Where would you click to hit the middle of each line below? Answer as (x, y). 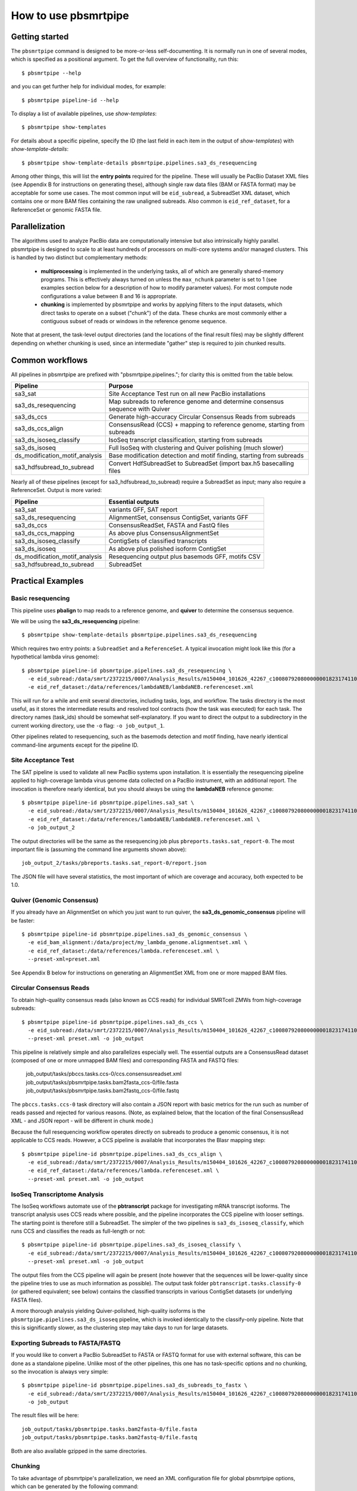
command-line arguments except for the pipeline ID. (75, 745)
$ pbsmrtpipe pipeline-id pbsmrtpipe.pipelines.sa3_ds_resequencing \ (127, 670)
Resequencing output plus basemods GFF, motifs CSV (185, 556)
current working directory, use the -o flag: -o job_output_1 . (88, 725)
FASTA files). (27, 1300)
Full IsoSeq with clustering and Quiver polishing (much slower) (196, 448)
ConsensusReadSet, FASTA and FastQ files (169, 525)
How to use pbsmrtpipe (70, 16)
